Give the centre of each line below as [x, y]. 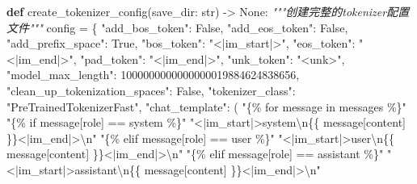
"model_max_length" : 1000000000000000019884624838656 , [153, 75]
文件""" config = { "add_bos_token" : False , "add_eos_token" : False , [177, 27]
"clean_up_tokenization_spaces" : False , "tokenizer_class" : [151, 90]
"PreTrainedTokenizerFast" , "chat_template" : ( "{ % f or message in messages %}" [206, 106]
